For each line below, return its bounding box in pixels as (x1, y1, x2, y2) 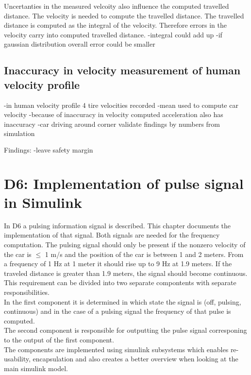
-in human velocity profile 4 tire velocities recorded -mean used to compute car (4, 100, 238, 110)
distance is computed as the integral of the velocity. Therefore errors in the (4, 20, 227, 30)
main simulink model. (4, 363, 68, 373)
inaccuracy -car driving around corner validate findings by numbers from (4, 119, 220, 129)
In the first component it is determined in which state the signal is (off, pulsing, (4, 296, 241, 307)
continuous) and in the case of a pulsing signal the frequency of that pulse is (4, 306, 231, 316)
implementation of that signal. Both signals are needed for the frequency (4, 230, 220, 240)
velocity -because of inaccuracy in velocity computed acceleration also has (4, 109, 223, 119)
